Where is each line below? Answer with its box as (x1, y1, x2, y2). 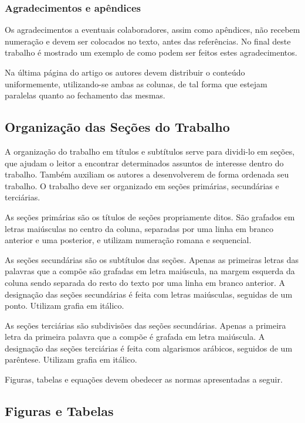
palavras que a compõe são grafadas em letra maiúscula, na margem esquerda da (5, 265, 295, 277)
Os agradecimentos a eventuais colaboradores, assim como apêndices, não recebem (5, 23, 300, 36)
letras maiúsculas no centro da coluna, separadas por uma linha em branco (5, 222, 273, 234)
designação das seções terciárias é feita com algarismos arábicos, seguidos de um (5, 342, 293, 354)
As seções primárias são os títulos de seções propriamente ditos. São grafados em (5, 210, 295, 223)
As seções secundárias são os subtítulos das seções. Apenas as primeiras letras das (5, 253, 299, 265)
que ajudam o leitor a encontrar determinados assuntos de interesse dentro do (5, 156, 284, 169)
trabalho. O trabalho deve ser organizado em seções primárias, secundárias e (5, 179, 279, 192)
